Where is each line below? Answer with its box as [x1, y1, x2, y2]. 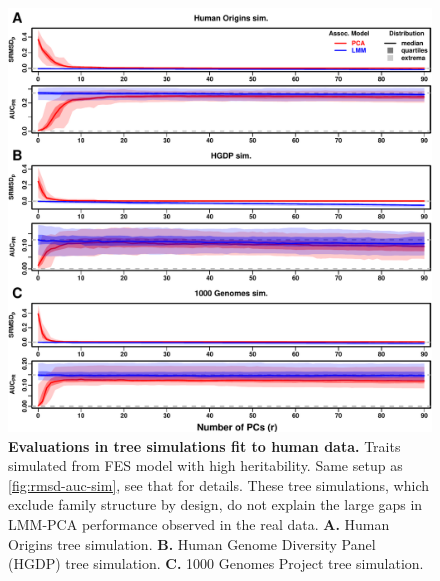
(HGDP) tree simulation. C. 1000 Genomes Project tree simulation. [8, 553, 424, 574]
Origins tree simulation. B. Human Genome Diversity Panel [8, 533, 376, 554]
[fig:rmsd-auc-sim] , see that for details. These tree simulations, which [8, 474, 430, 495]
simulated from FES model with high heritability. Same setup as [8, 455, 403, 476]
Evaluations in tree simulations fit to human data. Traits [8, 435, 401, 456]
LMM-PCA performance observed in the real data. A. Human [8, 513, 390, 534]
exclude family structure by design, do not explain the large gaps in [8, 494, 423, 515]
